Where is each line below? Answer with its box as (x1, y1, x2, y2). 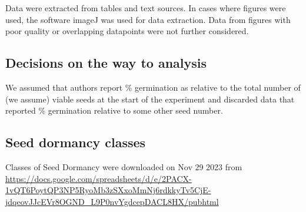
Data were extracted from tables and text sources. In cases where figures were (5, 2, 286, 14)
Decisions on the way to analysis (5, 54, 207, 72)
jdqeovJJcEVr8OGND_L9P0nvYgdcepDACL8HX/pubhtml (5, 195, 219, 207)
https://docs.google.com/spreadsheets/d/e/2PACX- (5, 172, 192, 184)
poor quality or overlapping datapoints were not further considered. (5, 25, 249, 37)
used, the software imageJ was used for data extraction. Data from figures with (5, 13, 291, 25)
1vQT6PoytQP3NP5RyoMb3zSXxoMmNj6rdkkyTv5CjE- (5, 184, 211, 196)
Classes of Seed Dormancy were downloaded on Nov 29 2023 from (5, 160, 242, 173)
